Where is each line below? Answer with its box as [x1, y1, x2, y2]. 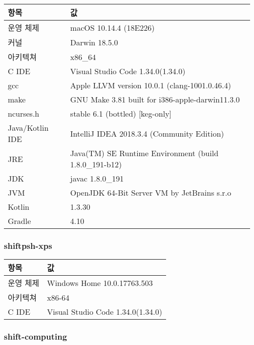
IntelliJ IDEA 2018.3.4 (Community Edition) [70, 127, 224, 139]
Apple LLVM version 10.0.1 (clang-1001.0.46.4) [70, 80, 231, 91]
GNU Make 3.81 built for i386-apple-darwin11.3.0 [70, 94, 240, 105]
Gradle [8, 215, 31, 226]
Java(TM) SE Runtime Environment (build [70, 147, 219, 159]
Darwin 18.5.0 [70, 36, 118, 48]
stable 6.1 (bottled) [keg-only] [70, 108, 172, 119]
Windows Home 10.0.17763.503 [47, 277, 153, 288]
